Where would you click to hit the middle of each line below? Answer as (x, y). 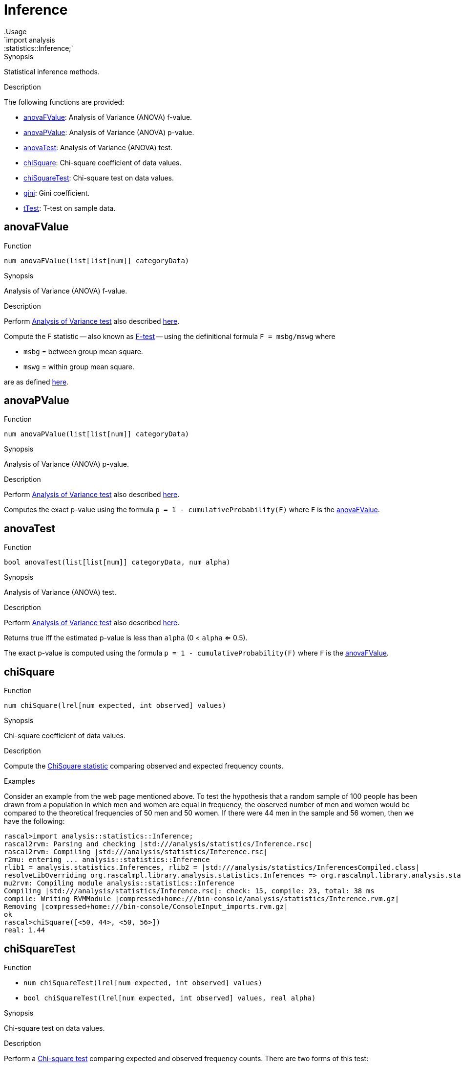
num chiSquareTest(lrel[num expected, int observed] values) (143, 983)
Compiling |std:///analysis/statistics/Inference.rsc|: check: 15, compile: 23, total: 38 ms (189, 891)
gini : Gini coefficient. (57, 193)
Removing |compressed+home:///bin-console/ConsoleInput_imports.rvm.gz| (146, 907)
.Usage (15, 31)
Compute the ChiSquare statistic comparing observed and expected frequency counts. (144, 766)
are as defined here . (36, 382)
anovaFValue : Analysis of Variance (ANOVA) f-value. (108, 117)
